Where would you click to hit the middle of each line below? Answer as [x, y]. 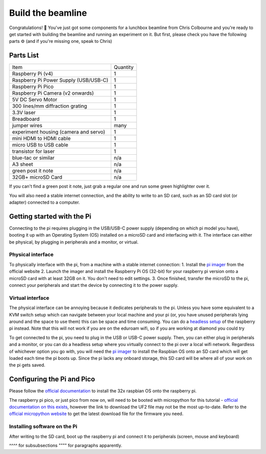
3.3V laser [24, 112]
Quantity [124, 68]
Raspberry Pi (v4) [33, 74]
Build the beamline [48, 13]
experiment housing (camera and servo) [59, 132]
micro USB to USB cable [40, 145]
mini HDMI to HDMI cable [41, 139]
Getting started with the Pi [50, 216]
